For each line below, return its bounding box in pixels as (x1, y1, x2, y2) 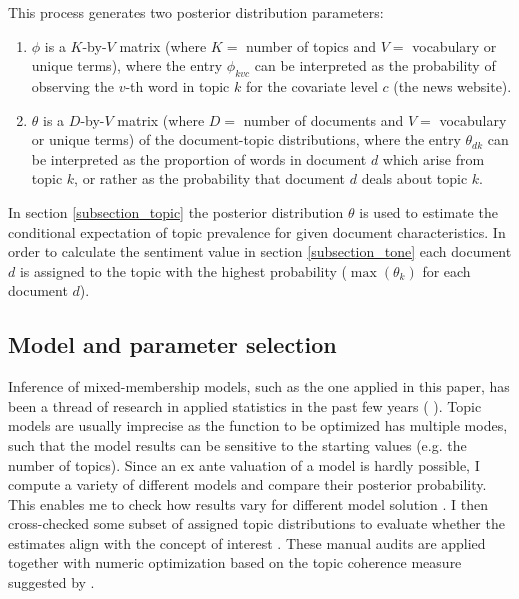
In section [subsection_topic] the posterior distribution (8, 201, 344, 222)
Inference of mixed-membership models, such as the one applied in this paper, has (8, 376, 510, 397)
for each (422, 260, 471, 281)
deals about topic (361, 168, 468, 189)
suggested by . (8, 572, 95, 593)
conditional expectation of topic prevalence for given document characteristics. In (8, 221, 506, 242)
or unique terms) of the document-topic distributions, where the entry (31, 129, 461, 150)
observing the (31, 75, 114, 96)
